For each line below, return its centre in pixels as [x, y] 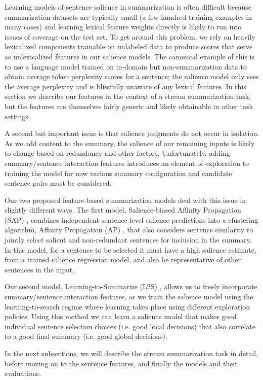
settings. [17, 116]
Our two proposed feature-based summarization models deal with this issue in [125, 200]
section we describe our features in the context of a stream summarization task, [128, 96]
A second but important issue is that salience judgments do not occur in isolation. [132, 133]
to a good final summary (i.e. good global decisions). [86, 336]
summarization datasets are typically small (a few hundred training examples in [128, 16]
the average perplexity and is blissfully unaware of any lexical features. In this [125, 86]
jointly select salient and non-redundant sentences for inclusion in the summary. [128, 240]
